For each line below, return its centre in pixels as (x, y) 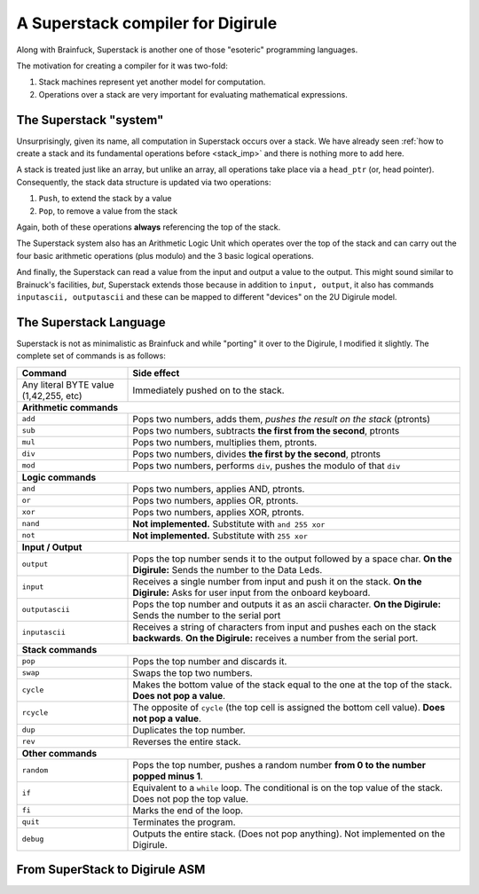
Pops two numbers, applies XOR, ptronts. (219, 512)
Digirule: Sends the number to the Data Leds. (228, 569)
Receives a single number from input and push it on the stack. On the (277, 581)
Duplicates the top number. (189, 730)
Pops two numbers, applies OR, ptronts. (216, 500)
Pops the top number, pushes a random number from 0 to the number (279, 765)
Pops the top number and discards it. (210, 661)
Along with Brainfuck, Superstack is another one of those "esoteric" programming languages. (187, 50)
